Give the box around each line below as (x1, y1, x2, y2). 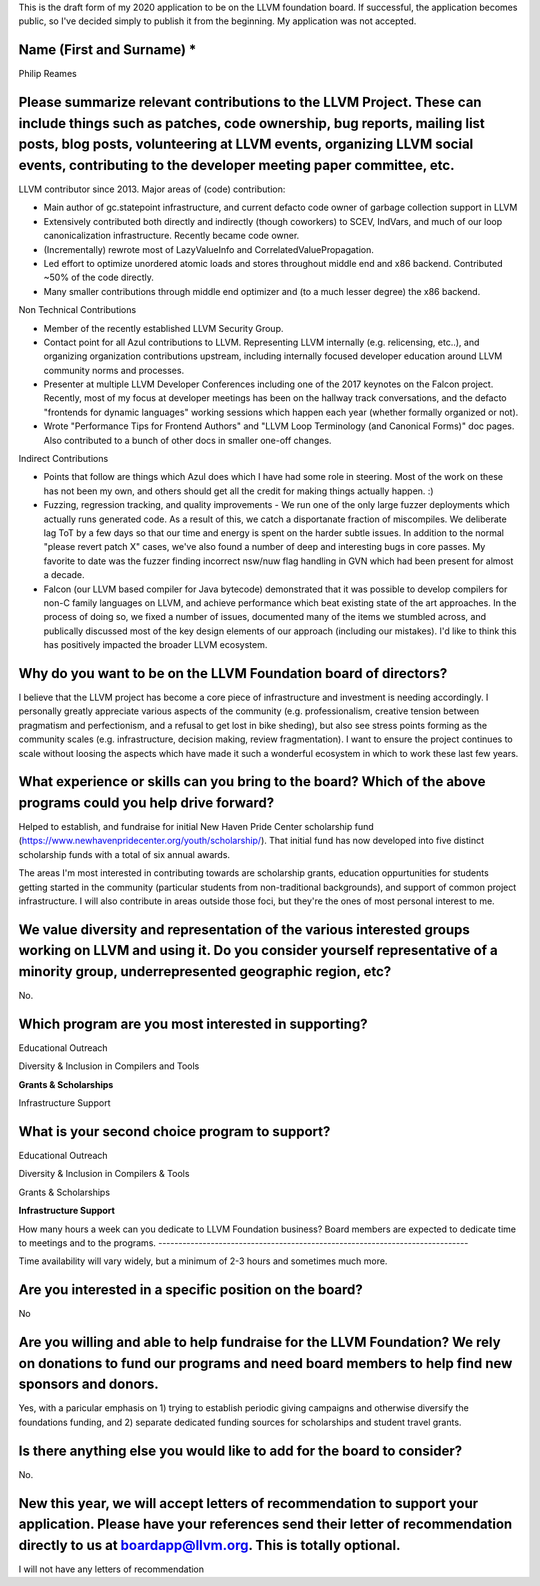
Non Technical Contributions (18, 304, 137, 316)
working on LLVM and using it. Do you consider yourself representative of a (18, 942, 499, 959)
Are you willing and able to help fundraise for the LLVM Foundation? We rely (18, 1334, 501, 1351)
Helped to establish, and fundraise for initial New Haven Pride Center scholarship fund (18, 821, 374, 833)
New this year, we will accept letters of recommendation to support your (18, 1495, 479, 1512)
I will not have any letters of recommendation (18, 1563, 205, 1575)
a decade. (43, 569, 85, 581)
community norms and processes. (43, 364, 185, 376)
